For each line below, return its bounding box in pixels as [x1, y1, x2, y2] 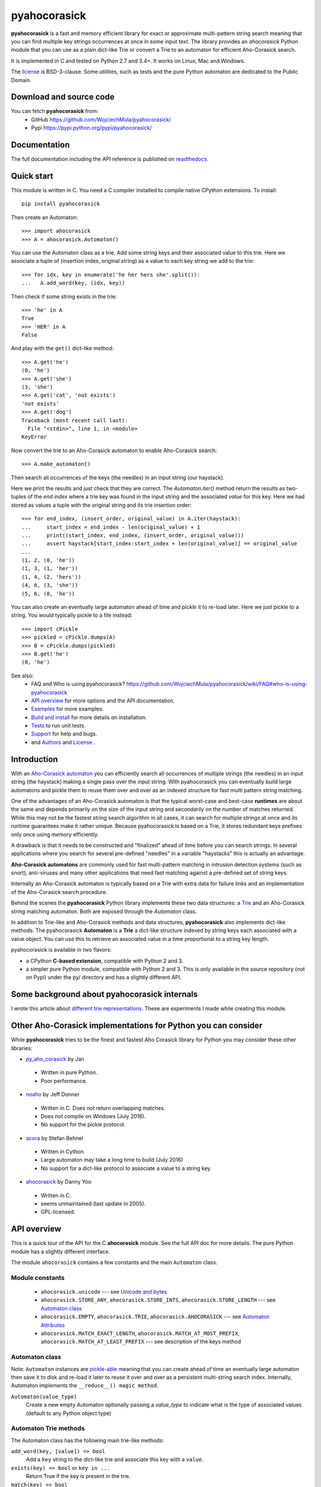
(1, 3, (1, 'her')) [21, 565, 78, 572]
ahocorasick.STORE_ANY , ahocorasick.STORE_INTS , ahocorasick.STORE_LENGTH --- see [40, 1297, 276, 1304]
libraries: [11, 1044, 33, 1052]
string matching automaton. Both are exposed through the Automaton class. [11, 908, 197, 915]
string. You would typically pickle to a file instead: [11, 611, 133, 619]
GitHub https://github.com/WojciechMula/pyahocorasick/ [31, 116, 172, 123]
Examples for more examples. [31, 705, 104, 713]
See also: [11, 672, 34, 679]
